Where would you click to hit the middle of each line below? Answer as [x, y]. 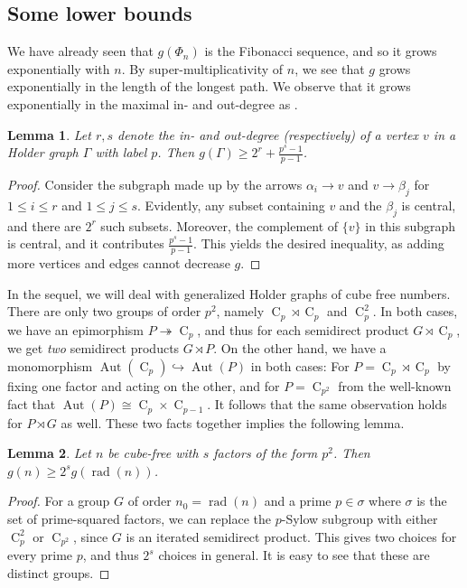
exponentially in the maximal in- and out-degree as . [153, 103]
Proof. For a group [59, 501]
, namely [240, 311]
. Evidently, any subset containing [231, 205]
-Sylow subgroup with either [360, 518]
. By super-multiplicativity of [202, 68]
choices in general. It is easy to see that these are [294, 555]
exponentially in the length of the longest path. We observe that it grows [209, 86]
